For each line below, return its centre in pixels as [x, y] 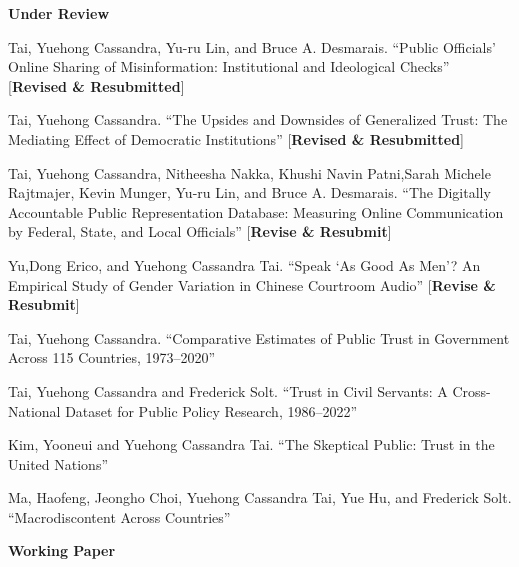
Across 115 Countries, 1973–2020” [112, 357]
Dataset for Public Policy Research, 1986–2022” [211, 410]
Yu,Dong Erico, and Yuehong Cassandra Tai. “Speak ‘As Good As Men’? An [244, 264]
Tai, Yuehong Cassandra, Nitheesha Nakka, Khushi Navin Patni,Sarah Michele [249, 172]
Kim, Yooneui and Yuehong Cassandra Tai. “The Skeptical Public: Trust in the [251, 444]
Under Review [59, 13]
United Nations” [58, 463]
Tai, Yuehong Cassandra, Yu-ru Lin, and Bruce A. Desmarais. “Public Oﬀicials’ [252, 46]
